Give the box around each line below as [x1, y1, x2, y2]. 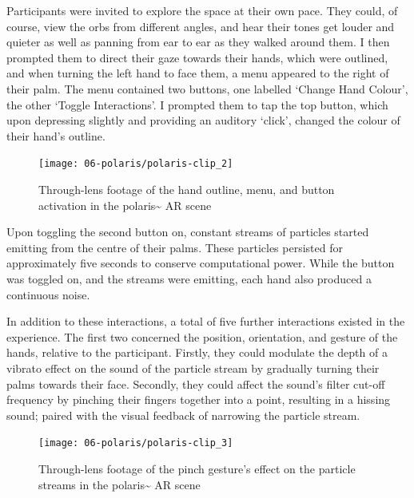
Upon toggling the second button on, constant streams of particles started [6, 223, 369, 240]
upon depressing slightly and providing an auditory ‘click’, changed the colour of [6, 112, 400, 128]
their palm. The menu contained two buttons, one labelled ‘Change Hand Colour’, [6, 80, 408, 97]
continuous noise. [6, 286, 90, 302]
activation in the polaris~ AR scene [38, 196, 212, 213]
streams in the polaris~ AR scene [38, 476, 201, 492]
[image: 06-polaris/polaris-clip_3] [38, 437, 233, 449]
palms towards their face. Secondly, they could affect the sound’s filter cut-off [6, 375, 385, 392]
